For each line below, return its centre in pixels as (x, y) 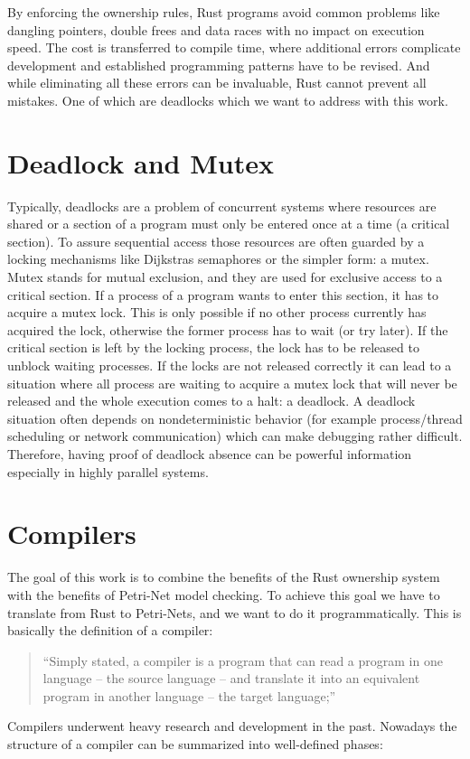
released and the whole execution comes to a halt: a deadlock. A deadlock (211, 401)
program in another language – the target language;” (189, 695)
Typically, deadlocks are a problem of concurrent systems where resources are (222, 206)
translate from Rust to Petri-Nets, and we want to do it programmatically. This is (235, 612)
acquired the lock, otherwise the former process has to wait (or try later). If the (228, 329)
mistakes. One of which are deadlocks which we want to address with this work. (228, 100)
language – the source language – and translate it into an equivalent (231, 678)
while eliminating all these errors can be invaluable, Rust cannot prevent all (217, 83)
